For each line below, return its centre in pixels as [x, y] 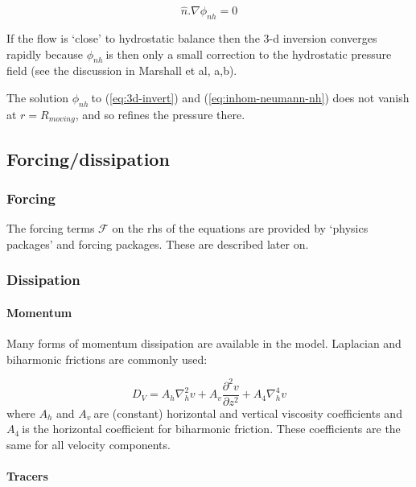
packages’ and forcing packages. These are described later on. [158, 243]
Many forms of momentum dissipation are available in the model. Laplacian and [204, 343]
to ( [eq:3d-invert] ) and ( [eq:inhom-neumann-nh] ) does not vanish [250, 97]
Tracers [27, 476]
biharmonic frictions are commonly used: [107, 359]
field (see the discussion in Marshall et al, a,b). [122, 70]
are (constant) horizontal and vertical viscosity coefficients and [248, 413]
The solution [38, 97]
